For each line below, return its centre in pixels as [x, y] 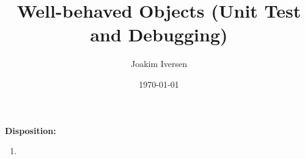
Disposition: [31, 130]
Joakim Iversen [159, 64]
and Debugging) [159, 34]
